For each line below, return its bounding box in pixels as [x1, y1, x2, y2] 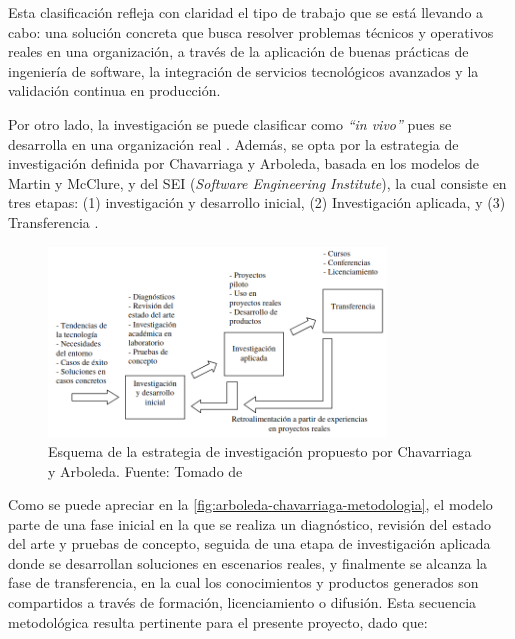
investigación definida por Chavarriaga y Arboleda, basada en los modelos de [8, 153, 480, 174]
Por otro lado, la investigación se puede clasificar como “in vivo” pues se [8, 113, 452, 134]
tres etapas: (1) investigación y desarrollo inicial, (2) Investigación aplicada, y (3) [8, 192, 506, 213]
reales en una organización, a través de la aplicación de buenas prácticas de [8, 41, 469, 62]
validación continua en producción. [8, 80, 221, 101]
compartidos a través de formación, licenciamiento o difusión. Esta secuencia [8, 592, 477, 613]
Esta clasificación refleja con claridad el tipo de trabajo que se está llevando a [8, 2, 484, 22]
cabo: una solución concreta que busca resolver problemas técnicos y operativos [8, 21, 494, 42]
